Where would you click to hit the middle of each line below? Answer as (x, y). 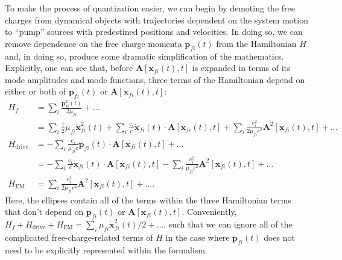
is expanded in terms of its (241, 68)
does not (280, 237)
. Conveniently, (209, 212)
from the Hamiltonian (256, 43)
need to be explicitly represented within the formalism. (106, 249)
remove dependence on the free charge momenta (93, 43)
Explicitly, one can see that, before (69, 68)
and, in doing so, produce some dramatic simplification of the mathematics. (144, 56)
